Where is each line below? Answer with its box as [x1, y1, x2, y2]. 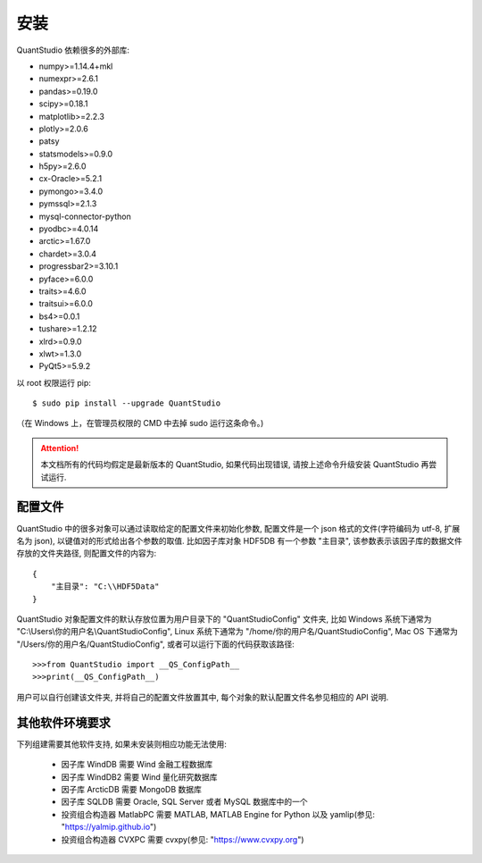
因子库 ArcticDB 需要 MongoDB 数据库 [61, 783, 203, 794]
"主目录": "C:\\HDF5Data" [50, 582, 160, 591]
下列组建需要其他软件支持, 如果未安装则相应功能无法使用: [16, 738, 228, 750]
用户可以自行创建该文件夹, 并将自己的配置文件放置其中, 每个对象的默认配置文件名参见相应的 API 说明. [16, 691, 389, 702]
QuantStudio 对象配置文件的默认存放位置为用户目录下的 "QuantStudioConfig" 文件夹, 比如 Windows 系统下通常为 [16, 613, 432, 624]
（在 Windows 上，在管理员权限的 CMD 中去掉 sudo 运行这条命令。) [16, 418, 264, 429]
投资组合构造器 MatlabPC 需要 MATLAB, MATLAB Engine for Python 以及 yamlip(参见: [61, 809, 375, 819]
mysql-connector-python [38, 211, 131, 222]
